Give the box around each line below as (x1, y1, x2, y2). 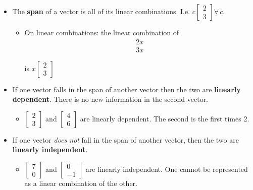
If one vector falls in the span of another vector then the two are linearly (12, 84, 241, 94)
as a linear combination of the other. (24, 178, 137, 188)
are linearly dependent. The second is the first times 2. (80, 113, 249, 123)
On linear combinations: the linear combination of (24, 27, 179, 37)
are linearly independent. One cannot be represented (85, 164, 248, 174)
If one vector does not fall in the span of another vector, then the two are (12, 134, 239, 145)
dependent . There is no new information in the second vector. (12, 94, 209, 104)
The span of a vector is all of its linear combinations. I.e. (12, 6, 190, 16)
